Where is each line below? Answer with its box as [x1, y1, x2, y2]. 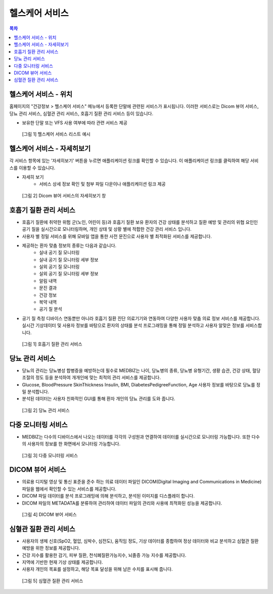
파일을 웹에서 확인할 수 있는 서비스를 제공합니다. [22, 485, 117, 492]
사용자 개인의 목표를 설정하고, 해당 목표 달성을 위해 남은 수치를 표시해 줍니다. [22, 566, 173, 572]
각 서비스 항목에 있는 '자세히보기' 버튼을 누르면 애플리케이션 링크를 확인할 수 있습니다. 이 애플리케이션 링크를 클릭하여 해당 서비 [9, 158, 259, 164]
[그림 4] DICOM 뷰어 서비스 [22, 512, 77, 517]
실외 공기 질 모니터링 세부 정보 [39, 271, 99, 277]
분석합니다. [27, 389, 50, 395]
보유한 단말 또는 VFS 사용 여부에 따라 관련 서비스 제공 [22, 119, 127, 126]
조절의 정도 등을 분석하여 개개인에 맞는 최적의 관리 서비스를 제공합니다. [22, 374, 161, 381]
